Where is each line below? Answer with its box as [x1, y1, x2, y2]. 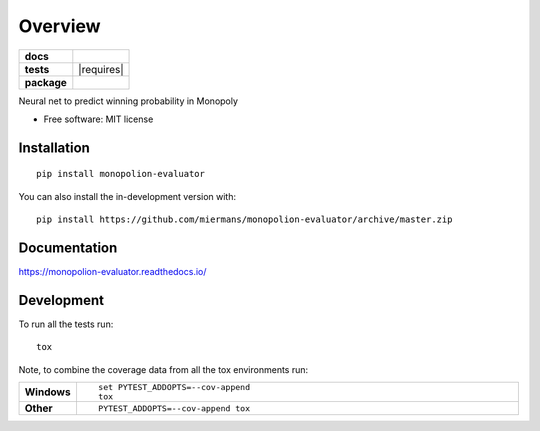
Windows [24, 385, 71, 399]
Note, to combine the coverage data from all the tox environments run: [18, 363, 309, 375]
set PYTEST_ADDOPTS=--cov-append [98, 382, 250, 393]
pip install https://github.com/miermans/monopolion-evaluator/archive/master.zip [36, 214, 453, 225]
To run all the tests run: [18, 318, 114, 330]
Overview [18, 15, 101, 37]
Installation [18, 139, 90, 156]
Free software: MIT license [43, 113, 154, 125]
